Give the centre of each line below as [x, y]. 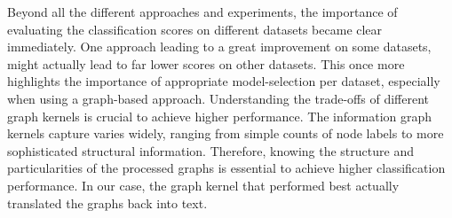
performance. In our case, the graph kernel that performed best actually [203, 185]
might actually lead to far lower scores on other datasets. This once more [206, 63]
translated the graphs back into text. [107, 202]
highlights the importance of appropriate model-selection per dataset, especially [224, 81]
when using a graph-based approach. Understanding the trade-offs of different [218, 98]
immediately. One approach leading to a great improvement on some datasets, [219, 47]
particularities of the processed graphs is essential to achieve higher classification [226, 168]
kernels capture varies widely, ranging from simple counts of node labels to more [226, 133]
